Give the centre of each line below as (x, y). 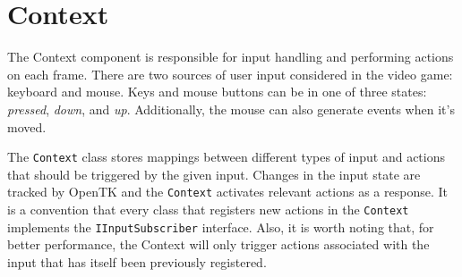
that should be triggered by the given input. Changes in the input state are (214, 174)
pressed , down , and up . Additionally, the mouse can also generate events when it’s (231, 109)
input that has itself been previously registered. (137, 261)
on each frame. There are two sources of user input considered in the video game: (230, 74)
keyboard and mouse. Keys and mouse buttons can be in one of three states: (217, 92)
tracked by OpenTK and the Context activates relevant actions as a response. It (227, 192)
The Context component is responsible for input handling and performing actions (231, 57)
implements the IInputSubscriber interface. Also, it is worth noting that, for (221, 227)
